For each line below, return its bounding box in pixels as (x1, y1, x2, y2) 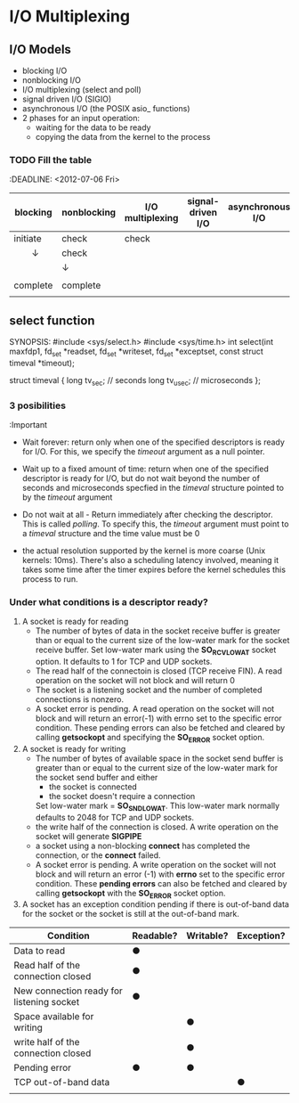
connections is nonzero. (35, 694, 125, 705)
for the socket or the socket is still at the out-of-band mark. (21, 909, 240, 919)
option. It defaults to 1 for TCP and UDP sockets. (35, 657, 213, 667)
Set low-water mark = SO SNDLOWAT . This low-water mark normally (35, 800, 280, 813)
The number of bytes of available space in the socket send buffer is (35, 753, 284, 764)
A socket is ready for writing (21, 743, 126, 754)
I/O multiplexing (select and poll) (21, 85, 142, 94)
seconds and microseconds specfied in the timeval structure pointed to (21, 483, 285, 493)
